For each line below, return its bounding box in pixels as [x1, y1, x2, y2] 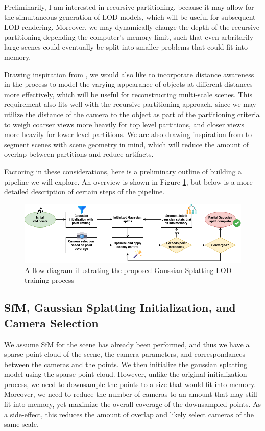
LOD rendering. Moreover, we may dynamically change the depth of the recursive [4, 21, 260, 32]
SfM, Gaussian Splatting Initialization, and [4, 300, 236, 315]
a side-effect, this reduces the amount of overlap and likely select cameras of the [4, 409, 254, 419]
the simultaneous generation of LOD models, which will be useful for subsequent [4, 11, 256, 22]
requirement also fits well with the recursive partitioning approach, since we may [4, 99, 257, 109]
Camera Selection [4, 314, 99, 330]
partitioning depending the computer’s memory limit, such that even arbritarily [4, 31, 254, 42]
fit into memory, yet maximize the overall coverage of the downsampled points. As [4, 399, 261, 410]
